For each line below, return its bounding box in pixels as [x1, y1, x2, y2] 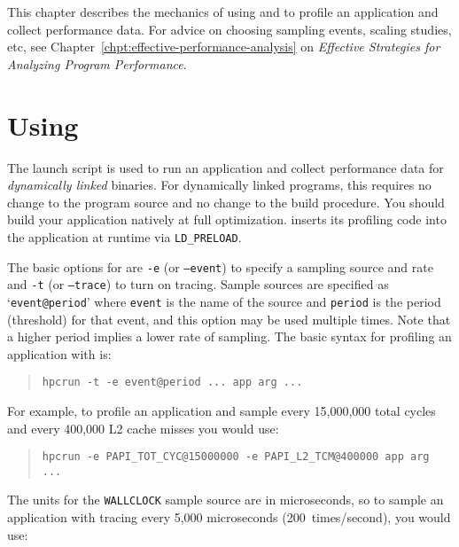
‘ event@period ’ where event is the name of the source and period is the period [7, 292, 441, 310]
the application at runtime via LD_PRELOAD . [7, 227, 242, 246]
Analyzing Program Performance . [7, 54, 187, 73]
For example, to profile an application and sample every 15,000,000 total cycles [7, 401, 436, 419]
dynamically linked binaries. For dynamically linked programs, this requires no [7, 176, 432, 194]
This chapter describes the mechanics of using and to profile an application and [7, 3, 439, 20]
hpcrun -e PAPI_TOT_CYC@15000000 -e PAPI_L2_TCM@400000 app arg [42, 450, 430, 464]
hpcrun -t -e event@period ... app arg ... [42, 376, 303, 389]
